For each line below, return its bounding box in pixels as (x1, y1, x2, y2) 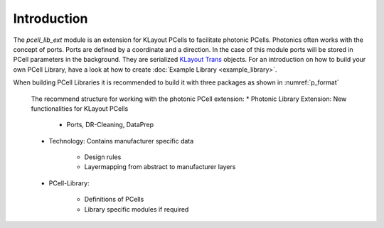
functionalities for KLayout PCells (31, 104, 129, 113)
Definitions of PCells (84, 195, 144, 204)
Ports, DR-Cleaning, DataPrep (66, 121, 154, 129)
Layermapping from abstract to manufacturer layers (84, 163, 236, 171)
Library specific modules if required (84, 205, 189, 213)
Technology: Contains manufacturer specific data (48, 136, 194, 145)
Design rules (84, 153, 122, 161)
